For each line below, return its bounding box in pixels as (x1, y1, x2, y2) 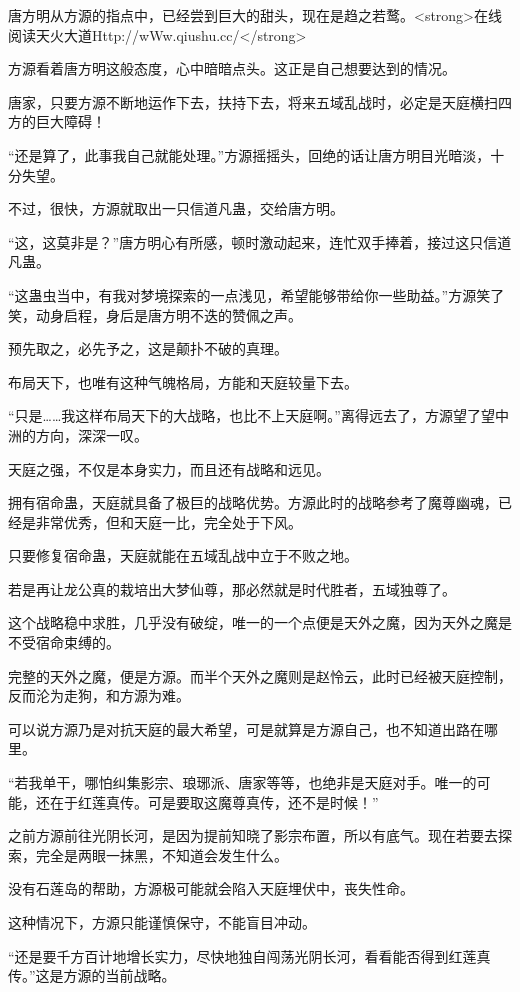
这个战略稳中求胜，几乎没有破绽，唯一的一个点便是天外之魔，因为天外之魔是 (8, 612, 512, 633)
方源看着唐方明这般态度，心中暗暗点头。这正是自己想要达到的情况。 (8, 58, 456, 79)
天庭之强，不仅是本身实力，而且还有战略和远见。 (8, 458, 330, 479)
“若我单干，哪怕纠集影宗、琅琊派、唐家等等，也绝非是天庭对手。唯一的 (8, 772, 477, 793)
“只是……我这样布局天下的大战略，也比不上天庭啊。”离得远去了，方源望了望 (8, 405, 495, 426)
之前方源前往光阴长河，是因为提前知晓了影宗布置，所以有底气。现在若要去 (8, 825, 498, 846)
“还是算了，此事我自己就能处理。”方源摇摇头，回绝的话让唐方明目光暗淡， (8, 144, 491, 165)
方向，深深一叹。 (35, 424, 148, 445)
